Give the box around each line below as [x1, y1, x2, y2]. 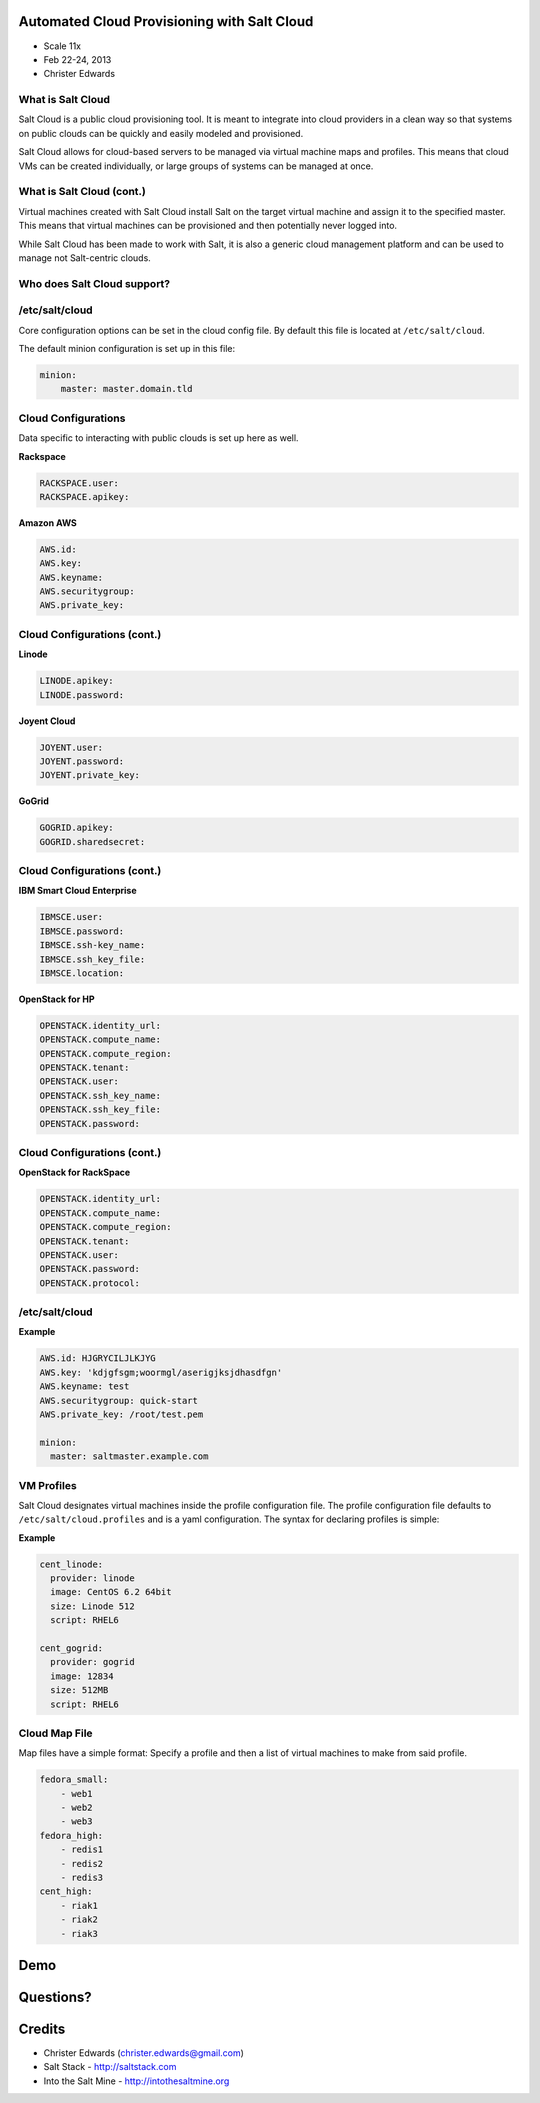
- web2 [60, 1802, 93, 1814]
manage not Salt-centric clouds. [18, 251, 152, 264]
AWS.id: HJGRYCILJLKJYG [39, 1353, 157, 1364]
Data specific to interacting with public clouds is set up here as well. [18, 432, 299, 444]
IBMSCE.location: [39, 967, 125, 979]
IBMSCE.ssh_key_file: [39, 953, 146, 965]
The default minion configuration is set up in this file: [18, 343, 236, 355]
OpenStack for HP [18, 993, 95, 1005]
